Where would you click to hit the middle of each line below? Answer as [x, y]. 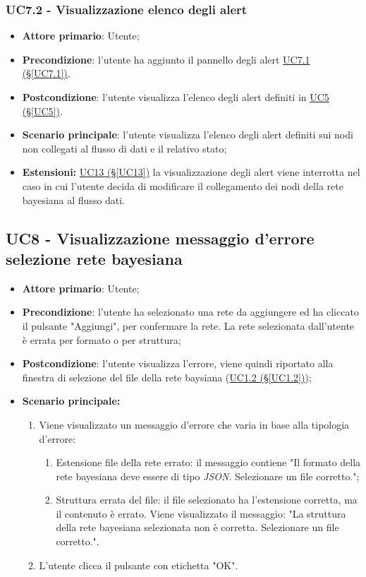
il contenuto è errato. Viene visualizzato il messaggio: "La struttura [201, 513]
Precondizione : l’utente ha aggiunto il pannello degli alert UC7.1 [166, 59]
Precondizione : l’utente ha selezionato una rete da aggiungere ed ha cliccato [190, 312]
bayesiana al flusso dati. [74, 200]
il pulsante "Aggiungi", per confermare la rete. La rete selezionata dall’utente [188, 325]
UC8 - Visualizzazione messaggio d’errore [160, 238]
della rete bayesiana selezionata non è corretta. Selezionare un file [197, 527]
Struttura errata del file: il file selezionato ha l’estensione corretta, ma [207, 500]
